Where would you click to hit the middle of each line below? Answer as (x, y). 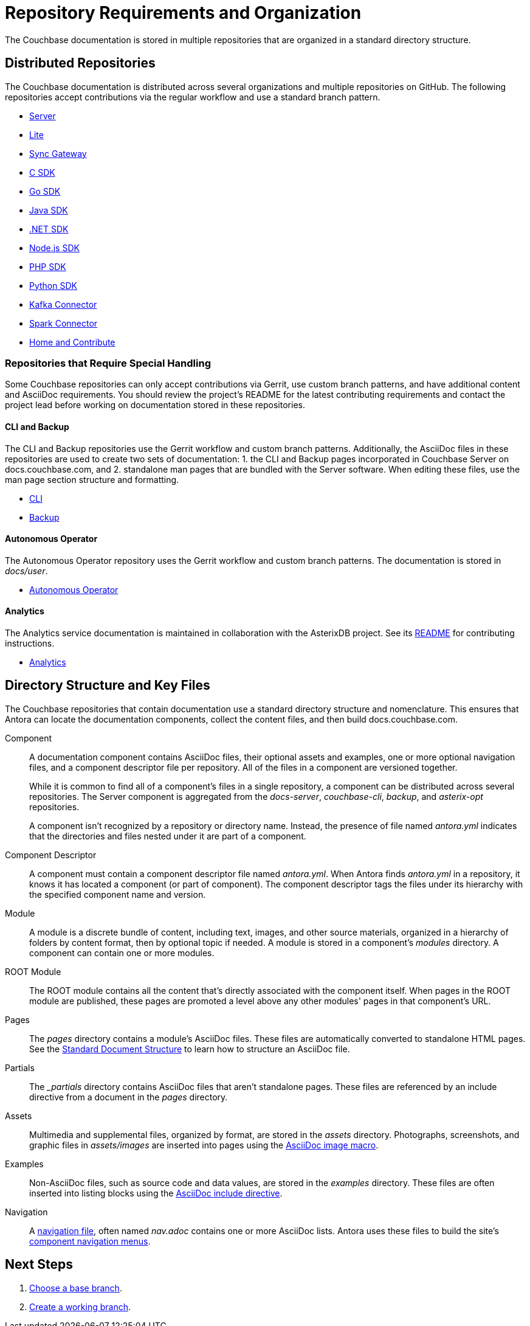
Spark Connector (64, 323)
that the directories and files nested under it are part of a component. (168, 836)
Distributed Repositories (80, 63)
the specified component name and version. (118, 894)
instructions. (30, 643)
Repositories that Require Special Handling (108, 363)
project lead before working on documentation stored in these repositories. (155, 405)
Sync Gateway (58, 153)
